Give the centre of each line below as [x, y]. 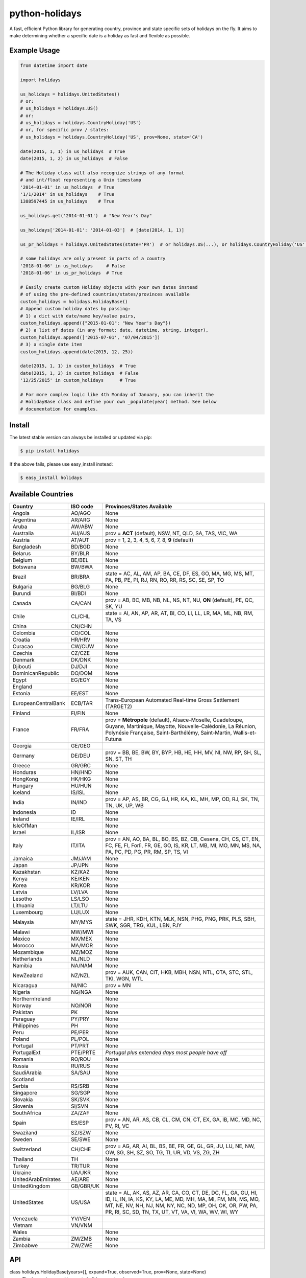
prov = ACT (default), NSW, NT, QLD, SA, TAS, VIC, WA [171, 533]
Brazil [19, 577]
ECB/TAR [82, 703]
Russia [21, 1066]
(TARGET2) [119, 706]
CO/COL [81, 633]
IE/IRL [78, 819]
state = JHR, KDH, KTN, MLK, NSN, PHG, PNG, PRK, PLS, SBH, [181, 919]
